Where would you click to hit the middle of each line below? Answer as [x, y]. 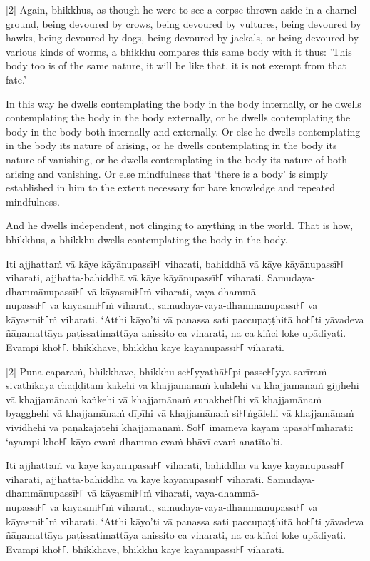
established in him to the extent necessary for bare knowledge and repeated [171, 187]
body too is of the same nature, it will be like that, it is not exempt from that [176, 65]
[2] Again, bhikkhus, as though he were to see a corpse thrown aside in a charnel [181, 9]
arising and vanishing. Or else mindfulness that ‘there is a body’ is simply [167, 173]
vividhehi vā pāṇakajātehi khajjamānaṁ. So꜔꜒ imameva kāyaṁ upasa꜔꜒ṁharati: [180, 427]
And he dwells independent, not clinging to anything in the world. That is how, [180, 225]
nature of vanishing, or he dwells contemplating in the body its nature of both [177, 159]
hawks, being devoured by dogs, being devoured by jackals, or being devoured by [183, 37]
